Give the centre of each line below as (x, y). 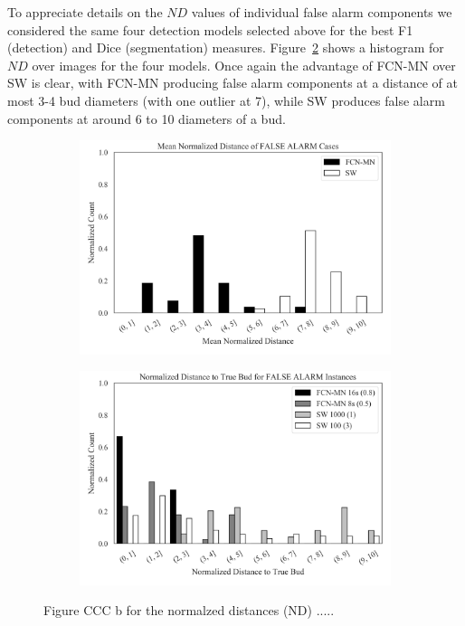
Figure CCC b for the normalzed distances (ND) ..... (189, 610)
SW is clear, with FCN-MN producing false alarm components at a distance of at (232, 83)
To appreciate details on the (85, 12)
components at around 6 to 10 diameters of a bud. (147, 118)
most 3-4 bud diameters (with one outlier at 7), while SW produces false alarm (226, 100)
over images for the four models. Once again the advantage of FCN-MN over (244, 65)
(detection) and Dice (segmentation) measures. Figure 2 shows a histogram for (226, 47)
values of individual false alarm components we (322, 12)
